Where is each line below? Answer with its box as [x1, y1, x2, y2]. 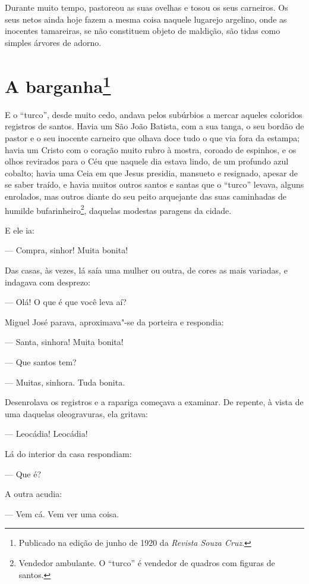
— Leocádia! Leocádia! [5, 427, 88, 440]
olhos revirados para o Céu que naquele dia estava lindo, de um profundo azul [5, 155, 289, 167]
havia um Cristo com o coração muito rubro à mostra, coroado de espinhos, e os [5, 143, 297, 156]
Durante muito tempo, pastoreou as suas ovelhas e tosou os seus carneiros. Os [5, 1, 288, 13]
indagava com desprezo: [5, 275, 90, 288]
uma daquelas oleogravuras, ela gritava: [5, 407, 148, 420]
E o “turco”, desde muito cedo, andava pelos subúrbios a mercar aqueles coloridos [5, 108, 302, 120]
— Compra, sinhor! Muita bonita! [5, 244, 128, 256]
